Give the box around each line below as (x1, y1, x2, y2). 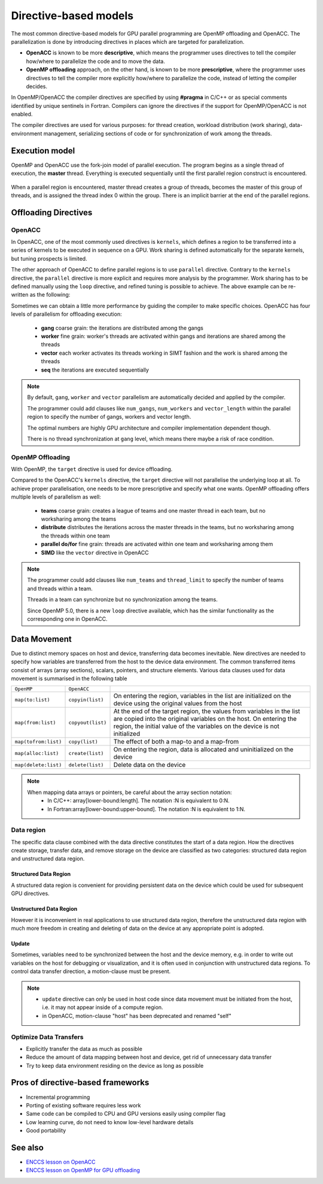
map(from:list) (14, 719, 56, 726)
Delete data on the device (113, 761, 186, 769)
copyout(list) (68, 719, 107, 726)
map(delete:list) (14, 762, 62, 768)
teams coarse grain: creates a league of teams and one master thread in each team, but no (41, 507, 266, 514)
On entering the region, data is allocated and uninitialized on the (113, 745, 294, 754)
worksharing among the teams (41, 515, 117, 522)
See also (11, 1142, 44, 1153)
